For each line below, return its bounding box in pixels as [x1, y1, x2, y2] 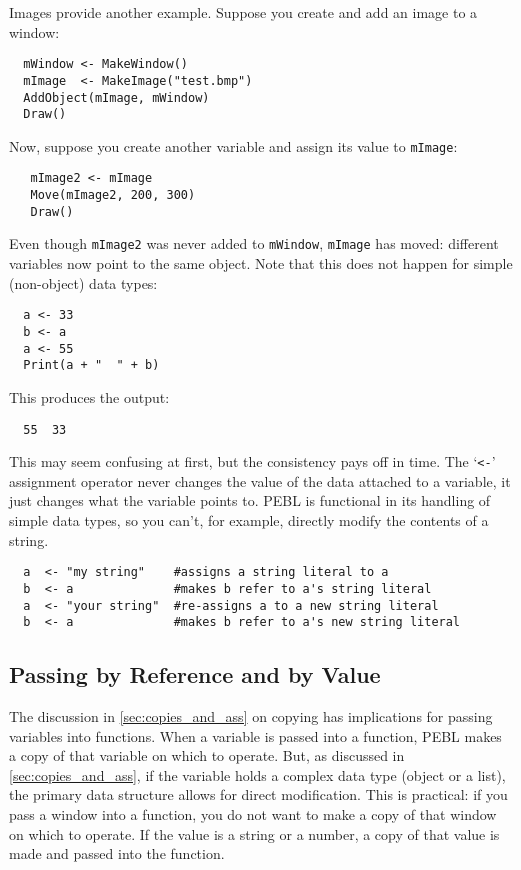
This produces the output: [9, 386, 170, 407]
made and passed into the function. [9, 843, 225, 864]
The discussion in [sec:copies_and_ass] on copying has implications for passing [9, 706, 493, 727]
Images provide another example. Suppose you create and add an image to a [9, 2, 478, 22]
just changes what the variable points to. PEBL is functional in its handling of [9, 490, 491, 511]
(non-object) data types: [9, 272, 158, 293]
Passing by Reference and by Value [9, 659, 381, 690]
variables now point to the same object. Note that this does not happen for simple [9, 253, 513, 274]
